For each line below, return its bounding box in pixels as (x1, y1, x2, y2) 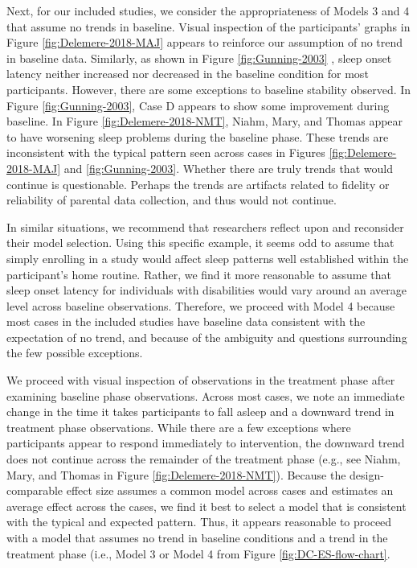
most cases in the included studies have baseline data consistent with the (6, 313, 366, 330)
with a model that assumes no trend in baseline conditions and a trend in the (6, 529, 388, 545)
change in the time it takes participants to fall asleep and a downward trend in (6, 403, 395, 420)
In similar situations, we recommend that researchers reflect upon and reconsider (6, 218, 404, 235)
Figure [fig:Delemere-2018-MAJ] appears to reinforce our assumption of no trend (6, 34, 403, 51)
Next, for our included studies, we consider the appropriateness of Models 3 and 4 (6, 2, 410, 19)
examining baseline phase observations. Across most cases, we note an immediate (6, 387, 405, 404)
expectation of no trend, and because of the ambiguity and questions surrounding (6, 328, 407, 345)
